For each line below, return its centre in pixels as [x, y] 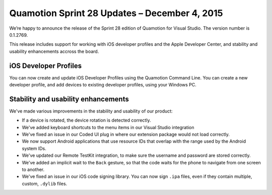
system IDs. [34, 148]
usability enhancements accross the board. [54, 51]
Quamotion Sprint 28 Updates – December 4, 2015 [116, 13]
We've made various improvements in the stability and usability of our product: [91, 111]
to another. [33, 170]
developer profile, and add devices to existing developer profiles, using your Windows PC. [103, 85]
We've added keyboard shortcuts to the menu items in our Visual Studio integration [108, 127]
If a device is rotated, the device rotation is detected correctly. [86, 120]
